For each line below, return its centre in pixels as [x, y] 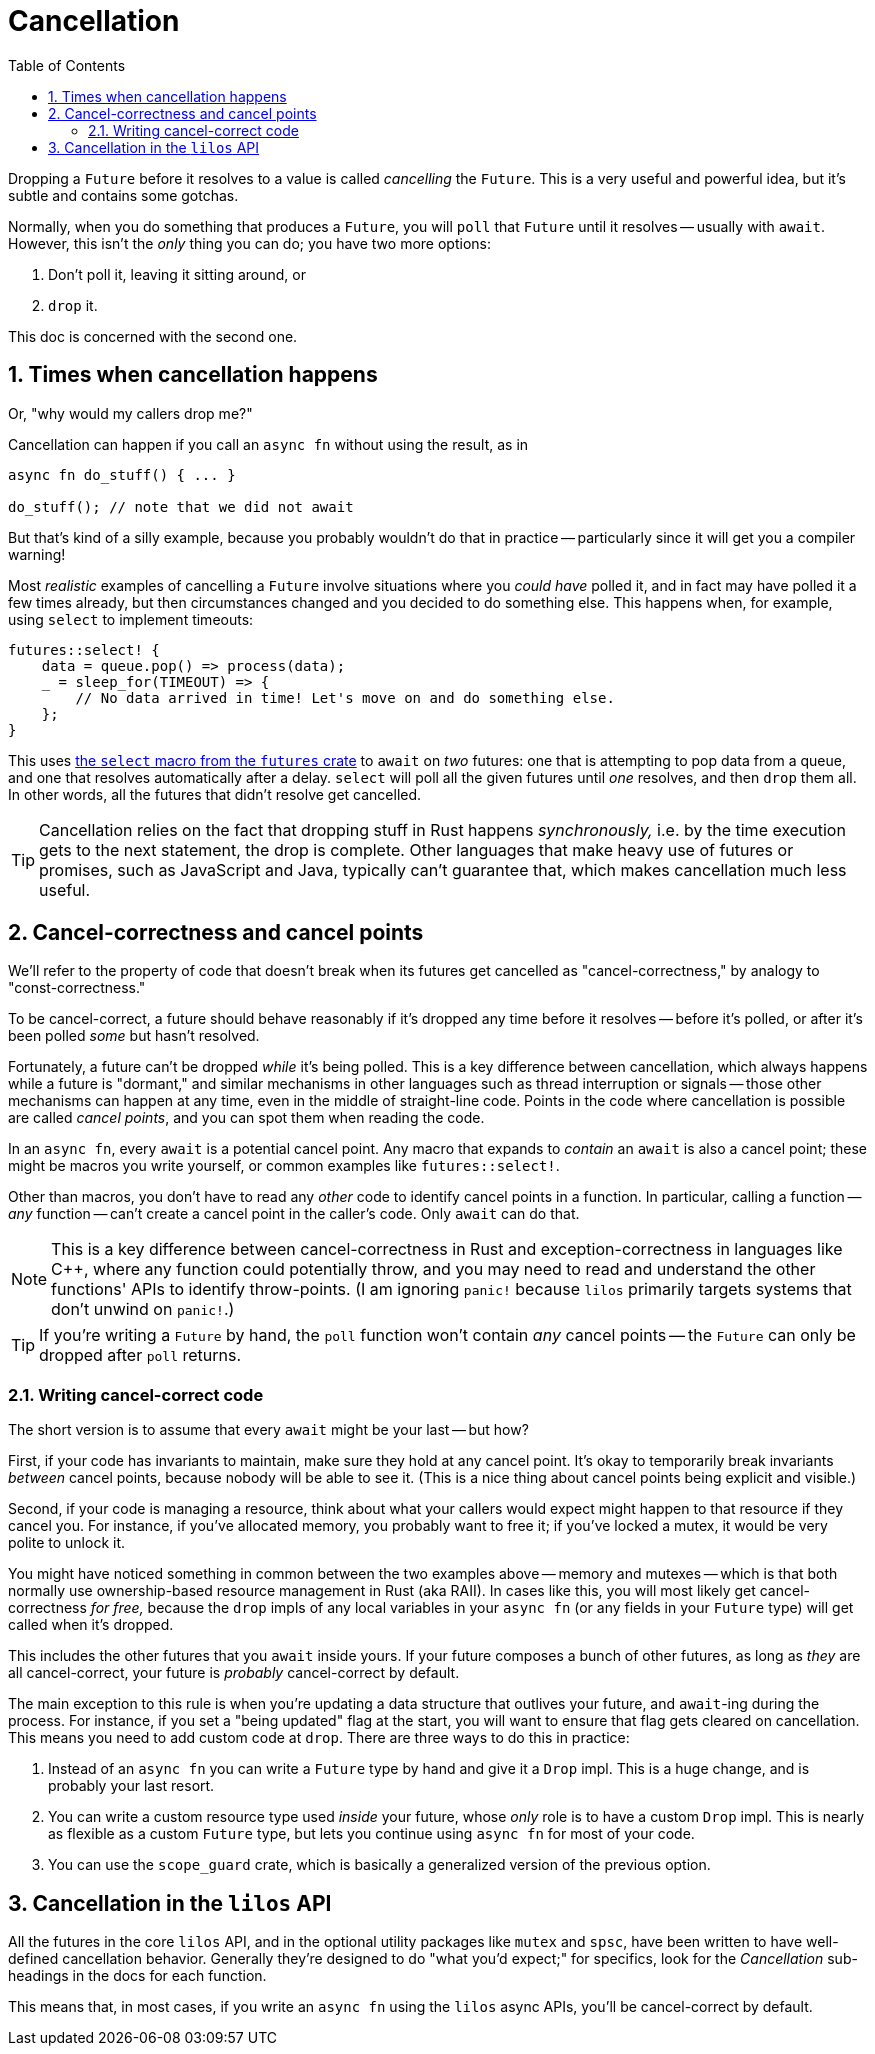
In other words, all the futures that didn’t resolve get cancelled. [215, 794]
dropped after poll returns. [140, 1355]
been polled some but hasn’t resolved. [134, 1036]
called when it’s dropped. [91, 1625]
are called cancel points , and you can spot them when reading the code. [246, 1118]
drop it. [73, 305]
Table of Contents [67, 65]
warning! [37, 554]
